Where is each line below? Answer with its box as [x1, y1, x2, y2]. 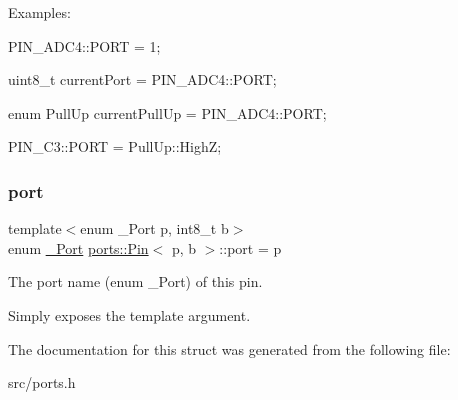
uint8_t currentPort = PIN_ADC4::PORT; [8, 69, 277, 90]
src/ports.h [8, 372, 76, 393]
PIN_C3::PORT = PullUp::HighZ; [8, 136, 222, 157]
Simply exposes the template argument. [8, 304, 251, 325]
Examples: [8, 2, 71, 22]
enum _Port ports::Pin [8, 237, 149, 258]
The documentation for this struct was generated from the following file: [8, 338, 451, 359]
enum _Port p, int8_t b [80, 218, 229, 239]
